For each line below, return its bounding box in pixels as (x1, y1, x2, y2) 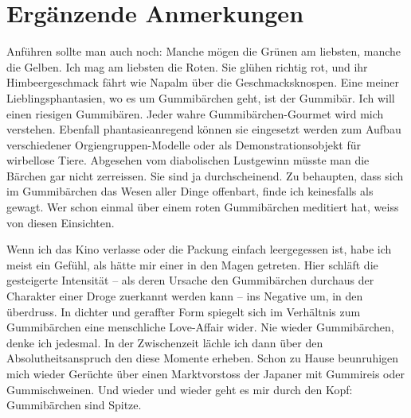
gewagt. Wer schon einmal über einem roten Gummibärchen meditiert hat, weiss (6, 199, 399, 215)
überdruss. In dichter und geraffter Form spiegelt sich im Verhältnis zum (6, 303, 361, 319)
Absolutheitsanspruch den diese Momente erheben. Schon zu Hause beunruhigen (6, 350, 399, 366)
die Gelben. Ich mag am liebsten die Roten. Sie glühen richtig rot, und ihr (6, 58, 368, 75)
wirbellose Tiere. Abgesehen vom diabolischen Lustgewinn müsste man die (6, 152, 370, 168)
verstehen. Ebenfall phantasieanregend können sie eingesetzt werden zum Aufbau (6, 121, 401, 137)
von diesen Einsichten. (6, 214, 115, 230)
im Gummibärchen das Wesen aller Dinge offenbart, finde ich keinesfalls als (6, 183, 374, 199)
